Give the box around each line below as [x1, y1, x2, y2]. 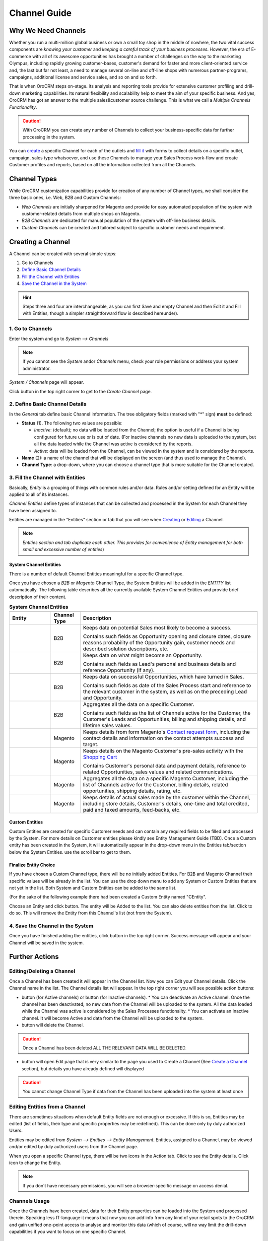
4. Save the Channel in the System [9, 922, 94, 929]
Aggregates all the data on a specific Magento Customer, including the [83, 775, 248, 782]
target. [83, 741, 99, 748]
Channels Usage [9, 1197, 50, 1204]
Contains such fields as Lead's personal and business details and [83, 660, 236, 667]
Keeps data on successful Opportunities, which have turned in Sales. [83, 673, 244, 680]
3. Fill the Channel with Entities [9, 474, 85, 481]
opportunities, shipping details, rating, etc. [83, 787, 182, 794]
